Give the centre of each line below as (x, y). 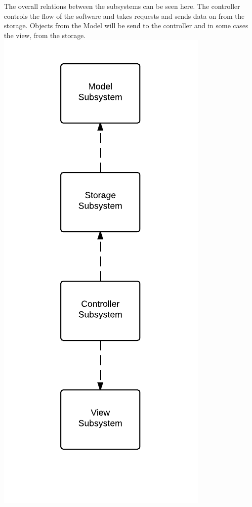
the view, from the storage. (45, 35)
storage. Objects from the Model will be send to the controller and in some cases (126, 25)
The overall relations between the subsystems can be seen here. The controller (122, 6)
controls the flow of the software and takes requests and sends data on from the (124, 16)
